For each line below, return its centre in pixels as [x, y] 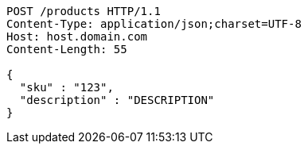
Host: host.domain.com [77, 37]
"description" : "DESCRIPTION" [117, 100]
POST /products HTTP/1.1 [84, 11]
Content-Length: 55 [67, 49]
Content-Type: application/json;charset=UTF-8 [154, 24]
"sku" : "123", [66, 87]
